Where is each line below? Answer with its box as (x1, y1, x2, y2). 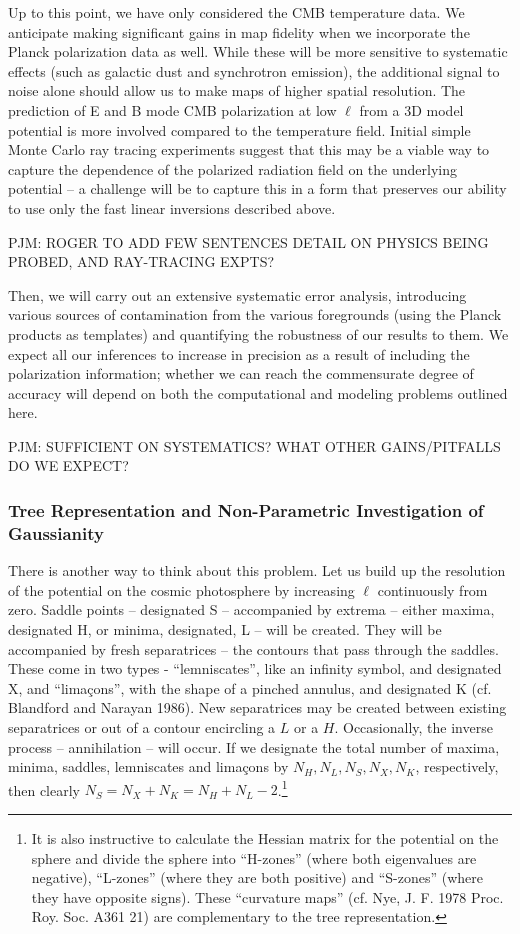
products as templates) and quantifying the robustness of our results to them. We (8, 323, 509, 344)
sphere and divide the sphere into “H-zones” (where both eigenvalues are (31, 847, 477, 868)
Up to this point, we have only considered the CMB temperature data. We (8, 2, 465, 22)
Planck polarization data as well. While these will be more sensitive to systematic (8, 41, 508, 62)
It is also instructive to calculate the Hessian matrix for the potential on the (31, 827, 499, 848)
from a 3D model (359, 99, 464, 120)
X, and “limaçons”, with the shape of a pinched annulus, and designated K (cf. (8, 677, 492, 698)
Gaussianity (8, 520, 104, 545)
